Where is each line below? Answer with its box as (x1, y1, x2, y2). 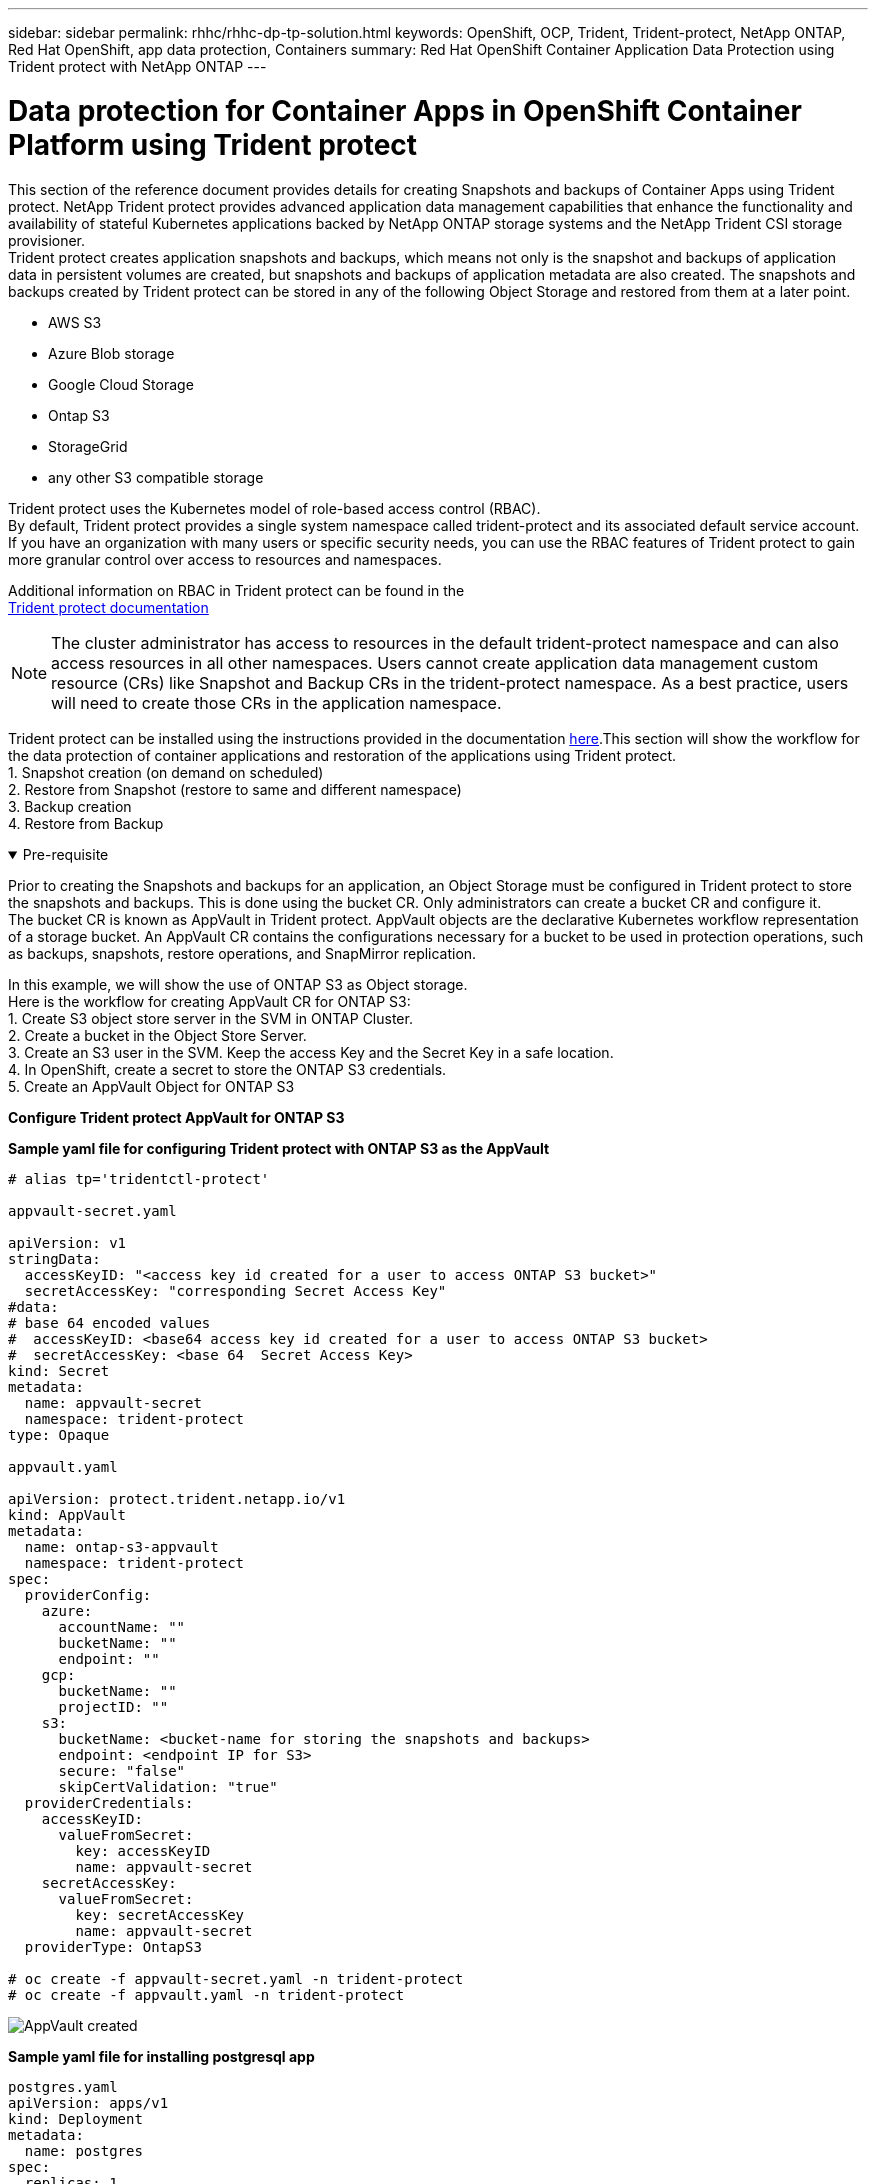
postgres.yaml (8, 2078, 118, 2095)
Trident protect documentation (8, 598, 209, 616)
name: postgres (24, 2142, 143, 2159)
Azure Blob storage (48, 344, 175, 362)
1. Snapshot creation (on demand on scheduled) (8, 763, 324, 781)
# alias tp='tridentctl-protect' (8, 1170, 270, 1187)
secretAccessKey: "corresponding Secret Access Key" (24, 1282, 447, 1299)
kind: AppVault (8, 1506, 127, 1523)
